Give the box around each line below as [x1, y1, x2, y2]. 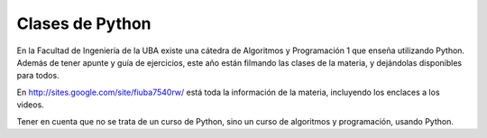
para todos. [16, 70, 60, 81]
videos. [16, 99, 44, 110]
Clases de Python [16, 14, 152, 33]
